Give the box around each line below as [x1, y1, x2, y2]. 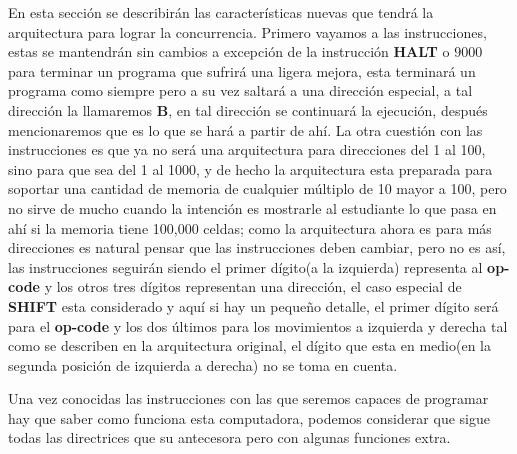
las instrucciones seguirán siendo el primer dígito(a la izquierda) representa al [8, 256, 483, 277]
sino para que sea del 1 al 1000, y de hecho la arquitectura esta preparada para [8, 158, 493, 179]
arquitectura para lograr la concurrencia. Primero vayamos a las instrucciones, [8, 21, 487, 42]
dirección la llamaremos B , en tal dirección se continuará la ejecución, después [8, 99, 488, 120]
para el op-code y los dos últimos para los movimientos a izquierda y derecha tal [8, 315, 508, 336]
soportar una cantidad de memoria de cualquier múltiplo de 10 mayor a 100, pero [8, 178, 507, 199]
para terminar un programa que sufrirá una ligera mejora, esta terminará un [8, 60, 476, 81]
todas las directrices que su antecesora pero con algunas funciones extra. [8, 427, 451, 448]
